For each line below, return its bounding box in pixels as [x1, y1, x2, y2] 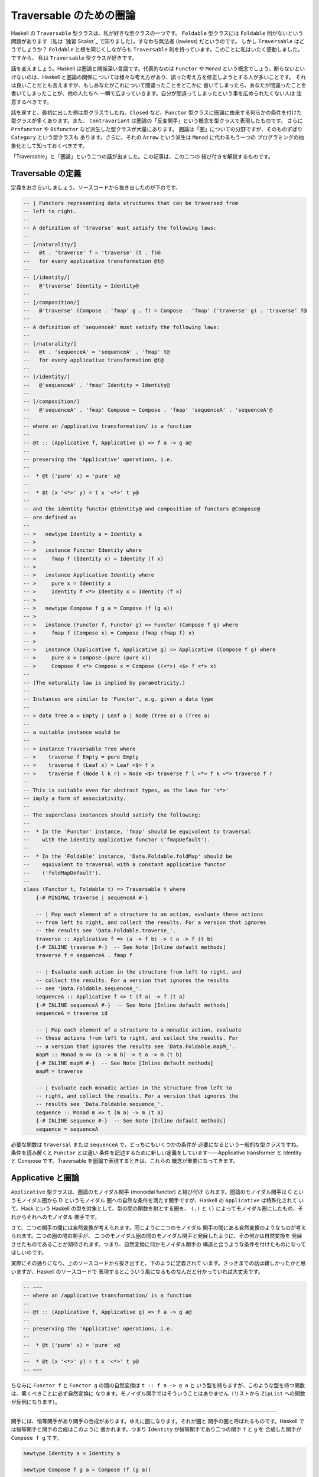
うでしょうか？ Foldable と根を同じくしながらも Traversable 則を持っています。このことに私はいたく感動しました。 [11, 46, 303, 53]
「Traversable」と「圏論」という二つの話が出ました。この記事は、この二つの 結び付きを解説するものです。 [11, 153, 274, 160]
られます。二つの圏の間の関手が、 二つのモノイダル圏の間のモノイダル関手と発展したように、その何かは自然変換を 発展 [11, 1232, 302, 1239]
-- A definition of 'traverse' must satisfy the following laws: [23, 225, 217, 232]
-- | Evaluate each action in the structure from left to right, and [35, 969, 242, 975]
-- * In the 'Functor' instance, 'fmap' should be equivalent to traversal [23, 828, 251, 835]
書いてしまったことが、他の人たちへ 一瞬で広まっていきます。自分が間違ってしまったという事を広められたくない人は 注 [11, 90, 302, 97]
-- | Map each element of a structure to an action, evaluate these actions [35, 910, 263, 918]
